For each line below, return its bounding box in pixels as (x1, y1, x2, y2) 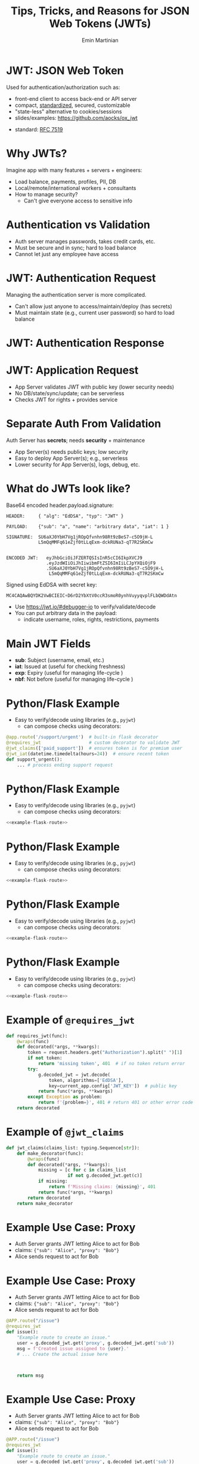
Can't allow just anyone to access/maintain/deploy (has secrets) (14, 303, 173, 310)
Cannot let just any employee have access (14, 250, 119, 257)
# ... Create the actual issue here (17, 1351, 108, 1357)
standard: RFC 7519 (14, 125, 63, 133)
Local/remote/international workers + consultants (14, 184, 136, 192)
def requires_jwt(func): (6, 1033, 68, 1039)
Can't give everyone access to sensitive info (23, 197, 133, 204)
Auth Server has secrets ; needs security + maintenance (6, 436, 145, 444)
